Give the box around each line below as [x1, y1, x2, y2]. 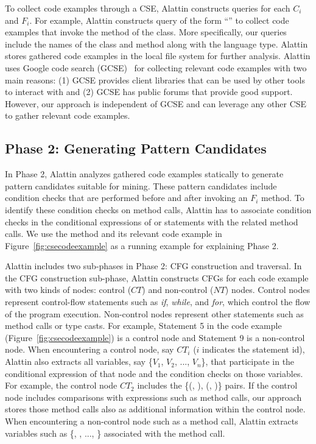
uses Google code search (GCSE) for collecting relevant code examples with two [5, 61, 307, 74]
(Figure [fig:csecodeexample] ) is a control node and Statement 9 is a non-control [5, 331, 305, 344]
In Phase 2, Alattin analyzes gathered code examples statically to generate [5, 167, 284, 180]
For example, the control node [5, 379, 118, 392]
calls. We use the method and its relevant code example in [5, 227, 222, 240]
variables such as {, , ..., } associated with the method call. [5, 426, 225, 439]
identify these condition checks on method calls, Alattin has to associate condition [5, 203, 312, 216]
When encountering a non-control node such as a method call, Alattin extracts [5, 415, 298, 428]
